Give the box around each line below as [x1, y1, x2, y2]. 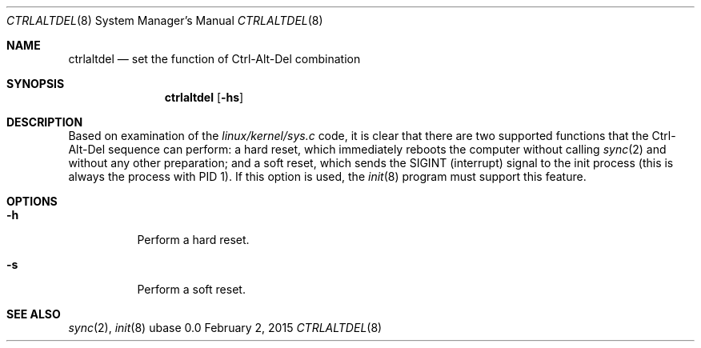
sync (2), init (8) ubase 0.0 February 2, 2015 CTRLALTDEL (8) [68, 321, 383, 334]
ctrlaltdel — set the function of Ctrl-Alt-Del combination [68, 52, 361, 66]
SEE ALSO [6, 307, 61, 321]
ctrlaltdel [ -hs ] [164, 90, 244, 104]
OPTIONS [6, 194, 58, 208]
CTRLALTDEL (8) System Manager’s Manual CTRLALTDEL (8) [6, 14, 323, 27]
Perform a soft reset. [137, 282, 246, 296]
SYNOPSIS [6, 77, 65, 90]
